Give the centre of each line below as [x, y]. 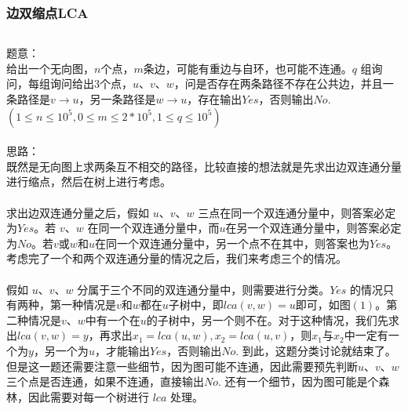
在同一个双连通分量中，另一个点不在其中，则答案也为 [232, 243]
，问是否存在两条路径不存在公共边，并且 [278, 83]
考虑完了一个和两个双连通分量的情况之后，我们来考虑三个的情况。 [177, 258]
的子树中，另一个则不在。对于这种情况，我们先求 [273, 319]
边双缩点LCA [47, 12]
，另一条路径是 [117, 99]
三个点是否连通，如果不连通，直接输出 [105, 381]
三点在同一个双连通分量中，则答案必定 [297, 212]
